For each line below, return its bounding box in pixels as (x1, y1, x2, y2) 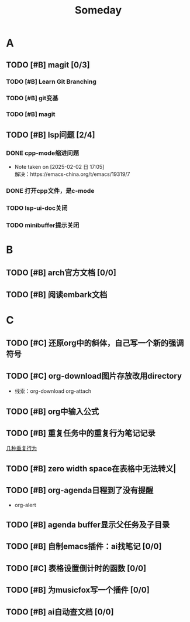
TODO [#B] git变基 (6, 94, 58, 103)
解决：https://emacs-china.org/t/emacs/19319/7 (14, 171, 130, 178)
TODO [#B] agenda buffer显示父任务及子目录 (6, 519, 170, 529)
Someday (74, 4, 122, 17)
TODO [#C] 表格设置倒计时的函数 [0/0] (6, 563, 147, 573)
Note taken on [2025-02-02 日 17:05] (14, 164, 105, 171)
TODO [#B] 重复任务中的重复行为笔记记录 (6, 428, 156, 438)
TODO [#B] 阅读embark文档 (6, 290, 108, 300)
